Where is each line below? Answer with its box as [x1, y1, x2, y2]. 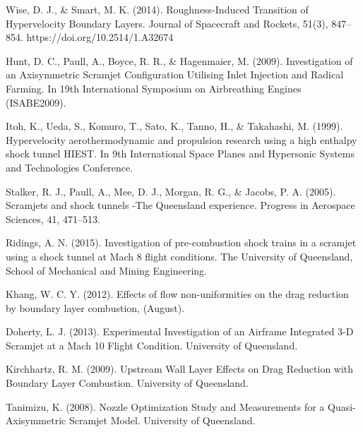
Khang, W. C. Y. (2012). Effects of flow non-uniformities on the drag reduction [6, 287, 349, 301]
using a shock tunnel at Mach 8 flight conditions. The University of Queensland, [6, 248, 353, 263]
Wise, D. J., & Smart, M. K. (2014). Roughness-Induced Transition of [6, 2, 309, 16]
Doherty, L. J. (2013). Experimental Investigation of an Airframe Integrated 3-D [6, 324, 354, 339]
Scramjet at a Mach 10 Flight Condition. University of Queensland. [6, 337, 298, 352]
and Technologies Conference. [6, 160, 133, 174]
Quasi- [328, 399, 356, 414]
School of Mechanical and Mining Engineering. [6, 263, 207, 277]
